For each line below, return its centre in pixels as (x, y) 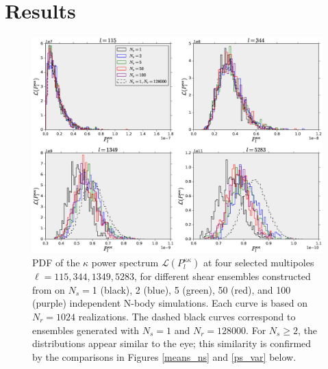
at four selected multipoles (258, 263)
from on (49, 289)
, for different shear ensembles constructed (222, 276)
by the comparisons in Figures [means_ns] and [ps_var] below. (164, 356)
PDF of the (56, 263)
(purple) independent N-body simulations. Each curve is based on (170, 303)
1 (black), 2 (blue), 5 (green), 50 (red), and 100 (191, 289)
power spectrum (125, 263)
